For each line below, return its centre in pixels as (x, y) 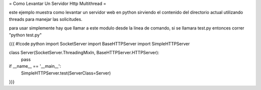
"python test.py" (25, 35)
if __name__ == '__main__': (35, 66)
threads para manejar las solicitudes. (46, 19)
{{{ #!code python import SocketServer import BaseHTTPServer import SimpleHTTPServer (100, 44)
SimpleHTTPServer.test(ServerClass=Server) (66, 73)
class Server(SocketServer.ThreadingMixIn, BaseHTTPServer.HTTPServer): (84, 53)
